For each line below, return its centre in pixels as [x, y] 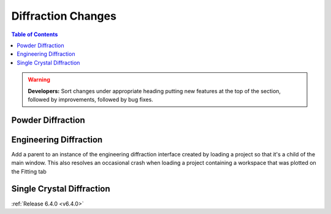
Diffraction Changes [64, 16]
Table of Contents [35, 34]
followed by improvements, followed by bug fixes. [90, 99]
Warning [39, 80]
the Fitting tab [29, 171]
